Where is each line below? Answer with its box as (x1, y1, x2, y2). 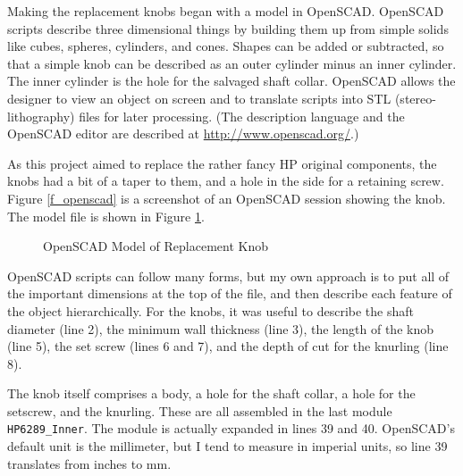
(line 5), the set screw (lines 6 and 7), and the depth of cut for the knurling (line (7, 337, 449, 355)
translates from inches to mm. (7, 454, 172, 472)
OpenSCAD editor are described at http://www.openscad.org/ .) (7, 124, 359, 143)
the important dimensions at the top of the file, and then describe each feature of (7, 284, 452, 303)
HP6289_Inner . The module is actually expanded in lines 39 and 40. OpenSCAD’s (7, 419, 455, 438)
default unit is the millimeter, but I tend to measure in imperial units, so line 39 (7, 437, 448, 455)
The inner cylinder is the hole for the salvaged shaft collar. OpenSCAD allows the (7, 71, 456, 90)
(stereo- (394, 88, 436, 107)
